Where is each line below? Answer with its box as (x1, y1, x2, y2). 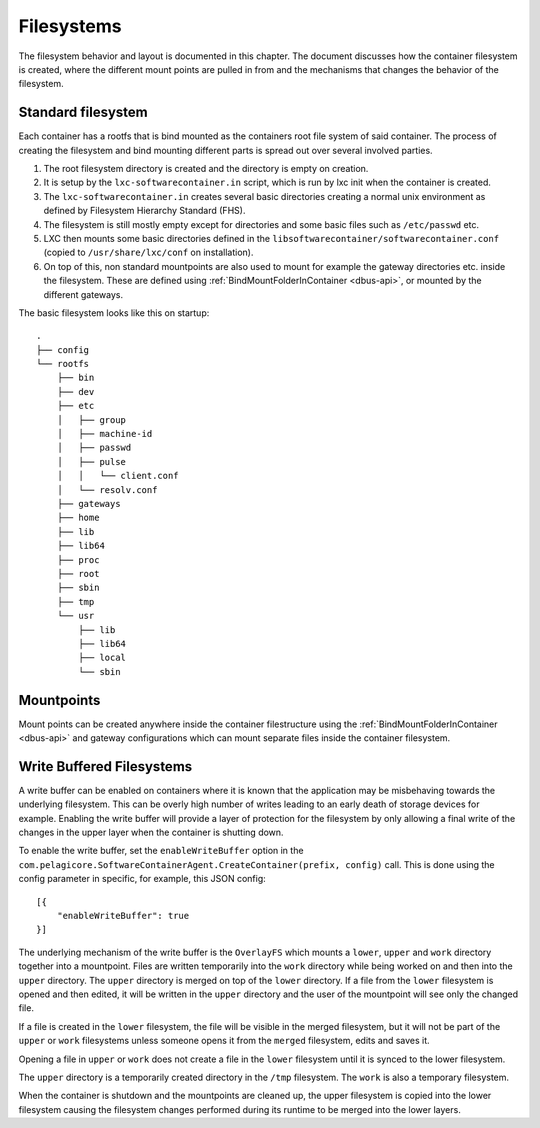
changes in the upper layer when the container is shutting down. (18, 826, 284, 839)
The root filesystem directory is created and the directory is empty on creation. (43, 163, 369, 175)
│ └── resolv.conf (56, 484, 158, 495)
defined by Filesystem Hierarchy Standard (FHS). (43, 205, 246, 217)
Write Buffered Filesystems (18, 758, 193, 775)
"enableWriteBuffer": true (56, 910, 190, 922)
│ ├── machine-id (56, 428, 153, 440)
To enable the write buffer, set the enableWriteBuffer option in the (18, 845, 304, 857)
